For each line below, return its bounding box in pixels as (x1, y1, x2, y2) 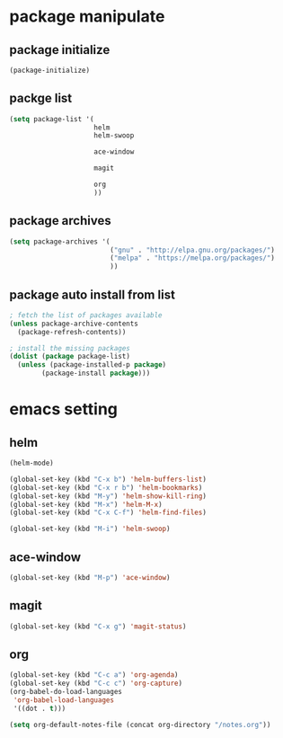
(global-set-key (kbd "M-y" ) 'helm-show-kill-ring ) (9, 492, 207, 501)
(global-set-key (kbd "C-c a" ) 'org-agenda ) (9, 671, 179, 680)
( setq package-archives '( (9, 236, 111, 246)
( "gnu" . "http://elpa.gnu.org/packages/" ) (109, 245, 276, 254)
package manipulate (9, 6, 165, 27)
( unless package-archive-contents (9, 319, 139, 328)
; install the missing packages (9, 343, 130, 352)
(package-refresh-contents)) (17, 327, 127, 336)
